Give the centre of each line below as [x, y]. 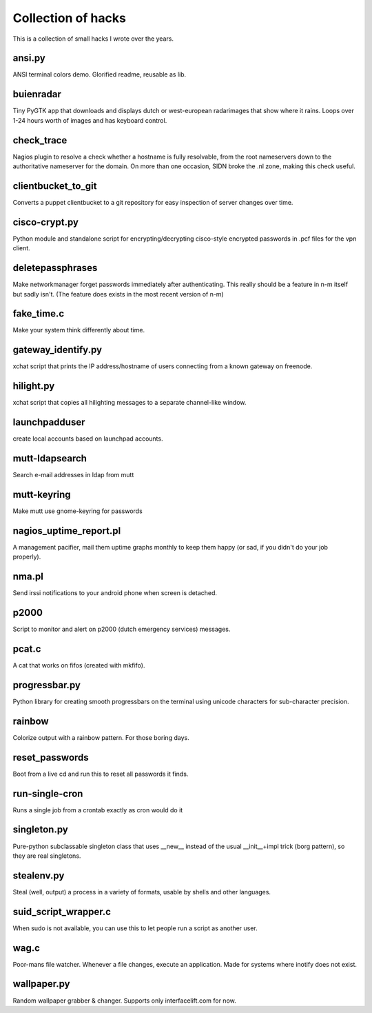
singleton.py [40, 830]
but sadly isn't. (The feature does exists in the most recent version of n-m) [118, 294]
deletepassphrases [55, 268]
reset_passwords [51, 758]
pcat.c [27, 649]
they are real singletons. [47, 856]
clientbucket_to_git [55, 186]
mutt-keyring [42, 494]
